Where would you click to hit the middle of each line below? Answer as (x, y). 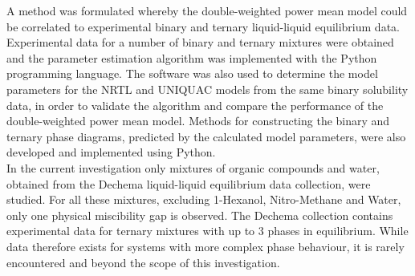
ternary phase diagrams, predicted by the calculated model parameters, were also (206, 136)
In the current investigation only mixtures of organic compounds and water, (193, 167)
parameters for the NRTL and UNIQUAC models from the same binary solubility (207, 89)
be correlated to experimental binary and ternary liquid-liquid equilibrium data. (203, 26)
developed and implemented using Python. (111, 152)
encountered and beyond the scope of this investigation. (143, 262)
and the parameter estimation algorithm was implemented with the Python (192, 57)
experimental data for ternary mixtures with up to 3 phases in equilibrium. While (207, 231)
